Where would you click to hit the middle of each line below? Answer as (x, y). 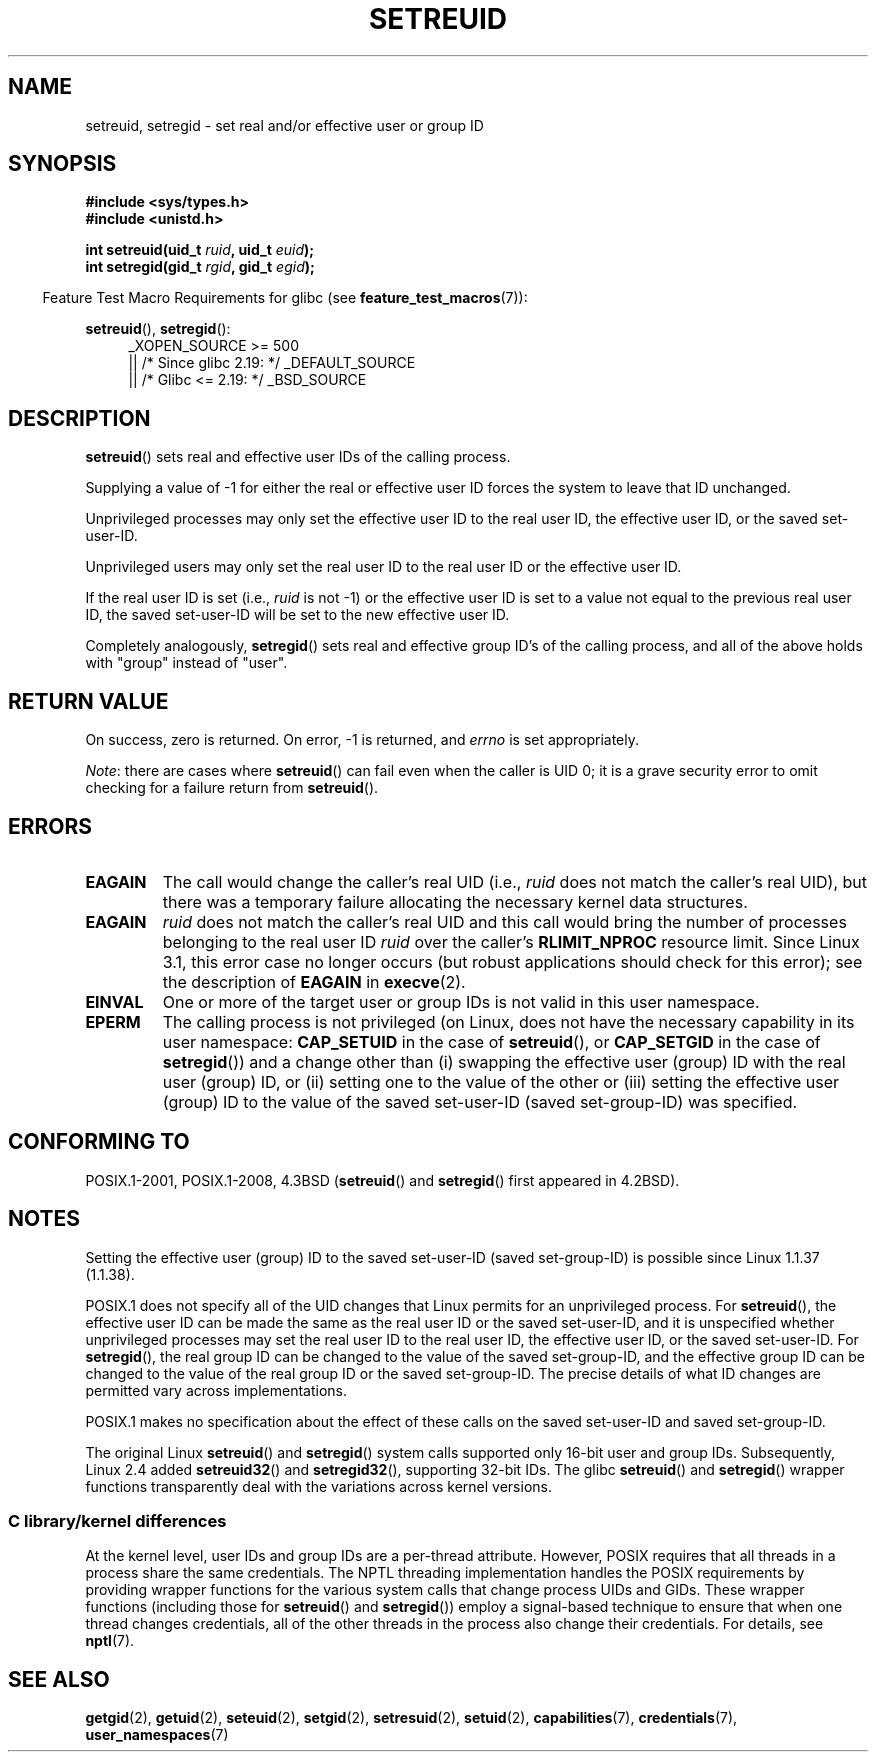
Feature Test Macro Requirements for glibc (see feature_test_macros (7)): (285, 298)
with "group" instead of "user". (186, 663)
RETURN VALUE (88, 701)
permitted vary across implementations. (216, 1390)
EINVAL (114, 1001)
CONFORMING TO (99, 1142)
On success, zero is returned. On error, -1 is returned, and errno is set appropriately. (362, 740)
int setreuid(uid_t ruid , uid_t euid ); (200, 250)
